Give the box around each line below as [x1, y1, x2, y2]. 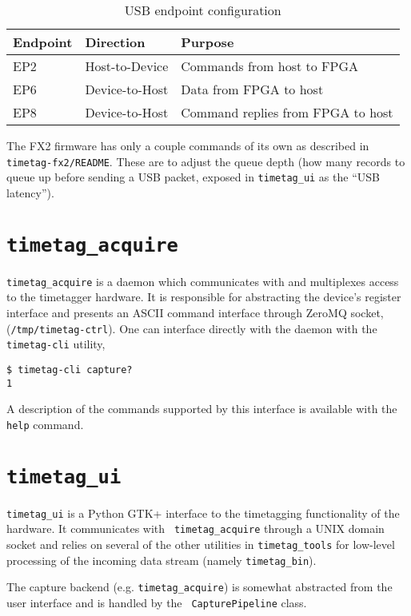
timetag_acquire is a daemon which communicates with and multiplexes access [6, 272, 399, 289]
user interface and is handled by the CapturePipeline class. [6, 594, 307, 610]
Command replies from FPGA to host [181, 103, 393, 121]
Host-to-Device [85, 57, 169, 75]
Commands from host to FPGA [181, 57, 358, 75]
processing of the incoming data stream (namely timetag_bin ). [6, 551, 317, 568]
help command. [6, 415, 84, 432]
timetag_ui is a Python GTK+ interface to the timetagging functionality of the [6, 504, 400, 521]
